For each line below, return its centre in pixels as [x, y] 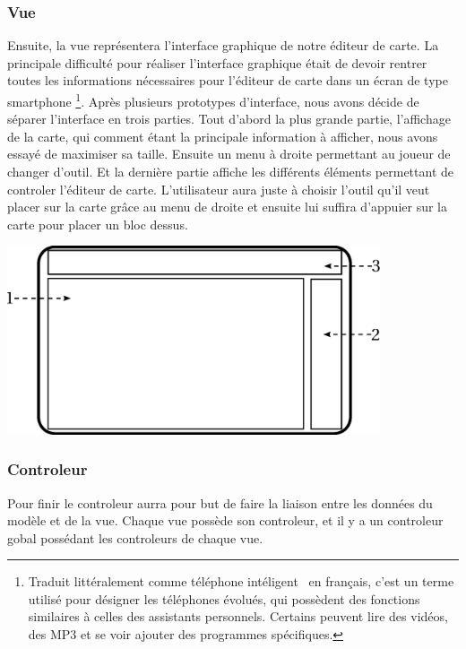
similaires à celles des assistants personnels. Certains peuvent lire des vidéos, [238, 616]
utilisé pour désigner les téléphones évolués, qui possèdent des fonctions [224, 598]
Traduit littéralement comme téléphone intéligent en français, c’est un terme [241, 581]
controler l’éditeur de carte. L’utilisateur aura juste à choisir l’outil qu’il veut [219, 189]
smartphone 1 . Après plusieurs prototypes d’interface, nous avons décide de [213, 100]
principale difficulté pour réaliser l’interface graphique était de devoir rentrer [217, 62]
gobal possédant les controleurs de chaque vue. [135, 537]
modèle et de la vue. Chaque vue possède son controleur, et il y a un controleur [225, 520]
